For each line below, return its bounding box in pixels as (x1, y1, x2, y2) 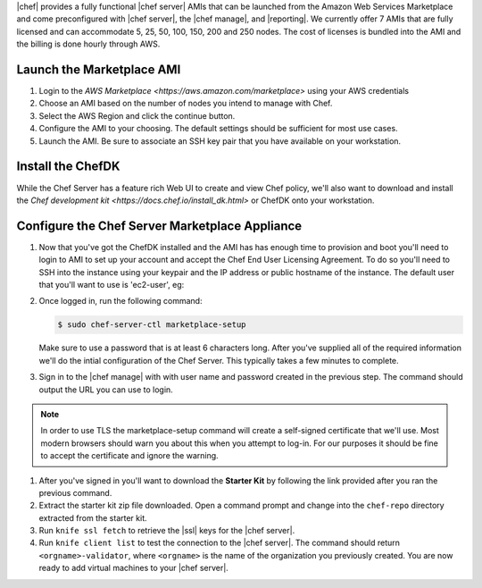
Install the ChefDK (16, 159, 120, 174)
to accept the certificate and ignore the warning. (40, 450, 219, 461)
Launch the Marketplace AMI (16, 62, 181, 77)
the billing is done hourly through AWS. (16, 38, 161, 49)
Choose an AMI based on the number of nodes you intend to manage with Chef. (38, 98, 333, 109)
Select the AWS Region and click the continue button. (38, 110, 236, 121)
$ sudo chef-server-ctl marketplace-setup (57, 320, 246, 330)
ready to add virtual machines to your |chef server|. (38, 563, 229, 574)
